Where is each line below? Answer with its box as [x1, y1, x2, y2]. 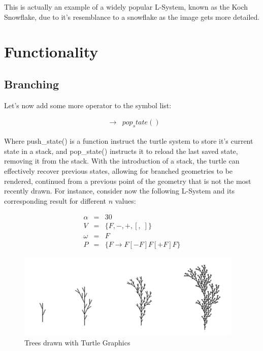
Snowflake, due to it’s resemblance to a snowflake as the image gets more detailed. [4, 11, 260, 22]
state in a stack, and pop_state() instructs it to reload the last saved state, [4, 145, 238, 156]
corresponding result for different [4, 195, 107, 206]
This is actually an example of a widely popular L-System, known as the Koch [4, 2, 248, 12]
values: [115, 195, 136, 206]
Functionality [4, 41, 98, 62]
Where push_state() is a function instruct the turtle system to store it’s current [4, 136, 253, 146]
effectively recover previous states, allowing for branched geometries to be [4, 165, 233, 176]
